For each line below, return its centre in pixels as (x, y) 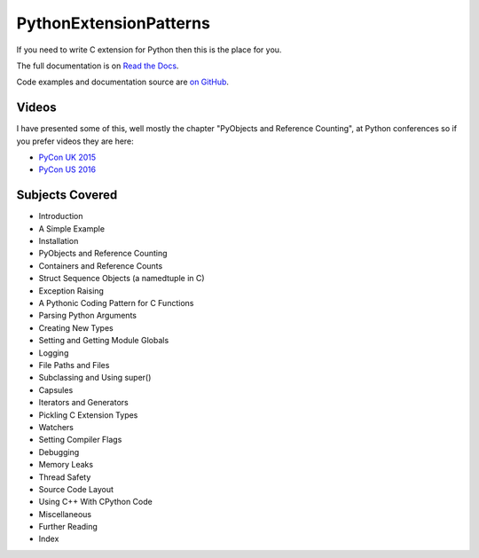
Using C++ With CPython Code (95, 502)
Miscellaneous (65, 514)
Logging (54, 353)
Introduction (61, 216)
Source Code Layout (76, 489)
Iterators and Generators (83, 403)
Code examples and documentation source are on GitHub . (123, 82)
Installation (59, 241)
